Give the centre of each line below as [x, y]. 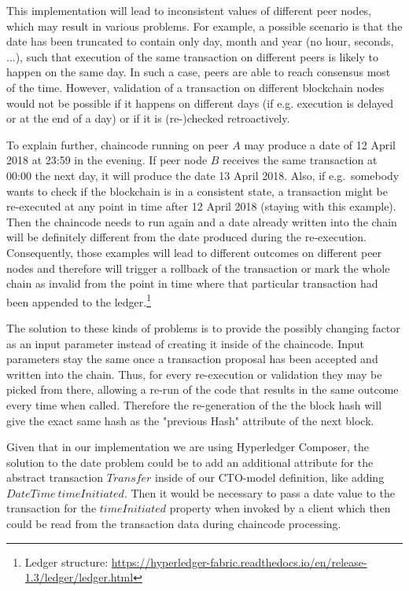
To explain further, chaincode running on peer [118, 144]
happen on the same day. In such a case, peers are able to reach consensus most [199, 72]
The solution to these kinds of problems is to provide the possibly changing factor [203, 327]
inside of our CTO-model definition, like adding [270, 477]
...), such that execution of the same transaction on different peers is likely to [192, 56]
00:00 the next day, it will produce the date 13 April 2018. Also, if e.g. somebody [203, 175]
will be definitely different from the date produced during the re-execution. [186, 237]
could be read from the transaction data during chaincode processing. [174, 524]
